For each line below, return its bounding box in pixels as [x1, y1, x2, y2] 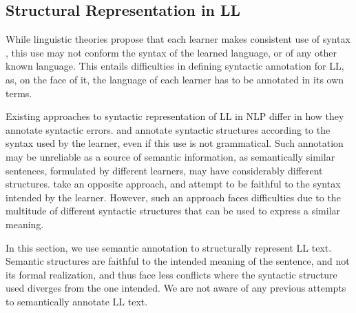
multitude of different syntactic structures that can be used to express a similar [6, 203, 341, 218]
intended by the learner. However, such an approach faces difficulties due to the [6, 190, 341, 204]
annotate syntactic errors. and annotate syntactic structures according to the [6, 122, 331, 137]
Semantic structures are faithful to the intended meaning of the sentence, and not [6, 254, 350, 268]
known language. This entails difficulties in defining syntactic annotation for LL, [6, 59, 344, 73]
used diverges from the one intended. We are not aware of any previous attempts [6, 281, 346, 295]
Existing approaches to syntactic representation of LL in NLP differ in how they [6, 109, 344, 123]
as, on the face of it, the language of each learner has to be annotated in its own [6, 72, 344, 86]
